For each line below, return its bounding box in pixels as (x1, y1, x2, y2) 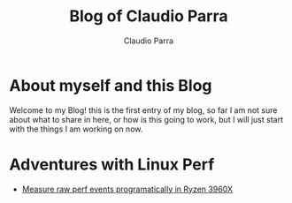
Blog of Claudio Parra (69, 6, 228, 26)
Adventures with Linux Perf (9, 154, 215, 174)
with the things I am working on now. (9, 124, 143, 134)
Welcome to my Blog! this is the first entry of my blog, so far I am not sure (9, 104, 278, 116)
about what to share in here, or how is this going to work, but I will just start (9, 114, 283, 124)
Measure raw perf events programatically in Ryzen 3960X (21, 184, 233, 194)
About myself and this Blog (9, 75, 212, 95)
